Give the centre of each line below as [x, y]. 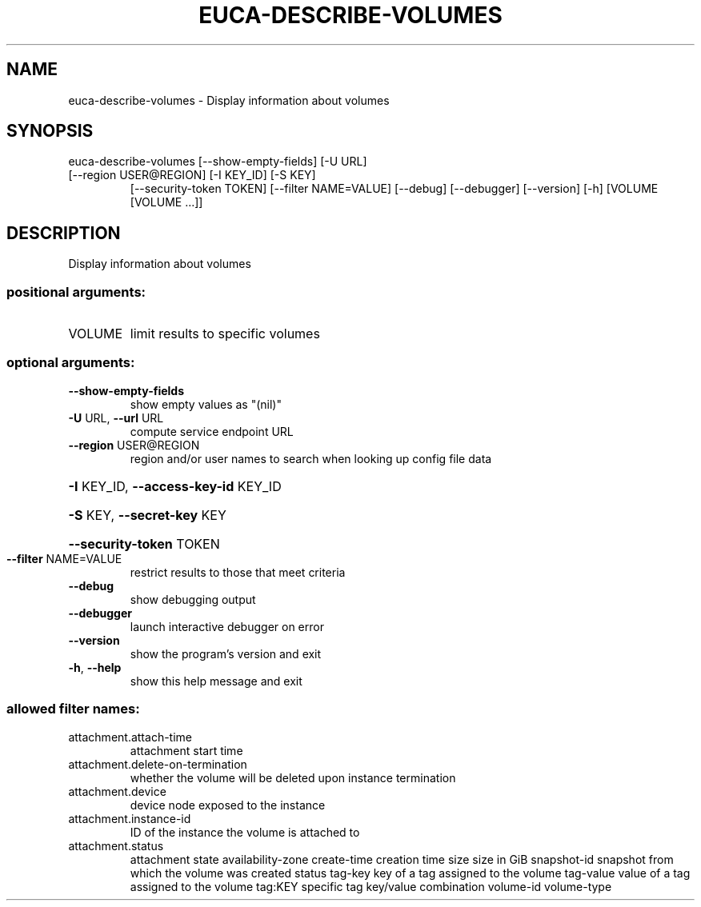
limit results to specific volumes [225, 334]
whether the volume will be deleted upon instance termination [293, 777]
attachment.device [117, 791]
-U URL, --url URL [116, 418]
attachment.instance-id [130, 818]
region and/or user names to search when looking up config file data [311, 458]
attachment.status [116, 845]
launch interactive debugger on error [227, 626]
